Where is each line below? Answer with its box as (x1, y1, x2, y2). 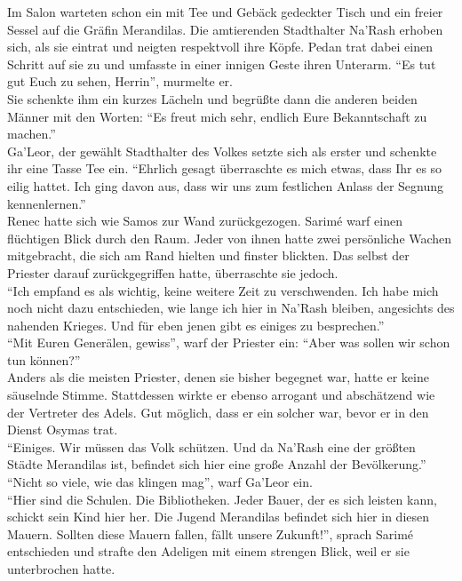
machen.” (7, 124, 56, 143)
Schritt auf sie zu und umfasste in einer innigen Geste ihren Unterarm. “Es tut (7, 54, 436, 73)
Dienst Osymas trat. (7, 420, 118, 439)
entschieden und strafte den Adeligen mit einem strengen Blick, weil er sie (7, 542, 410, 561)
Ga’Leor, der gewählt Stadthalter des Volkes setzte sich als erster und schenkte (7, 141, 437, 160)
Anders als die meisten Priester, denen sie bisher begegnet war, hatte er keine (7, 368, 429, 386)
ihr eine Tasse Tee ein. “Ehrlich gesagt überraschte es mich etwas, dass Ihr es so (7, 159, 442, 178)
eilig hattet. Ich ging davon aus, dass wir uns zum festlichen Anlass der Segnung (7, 176, 443, 195)
